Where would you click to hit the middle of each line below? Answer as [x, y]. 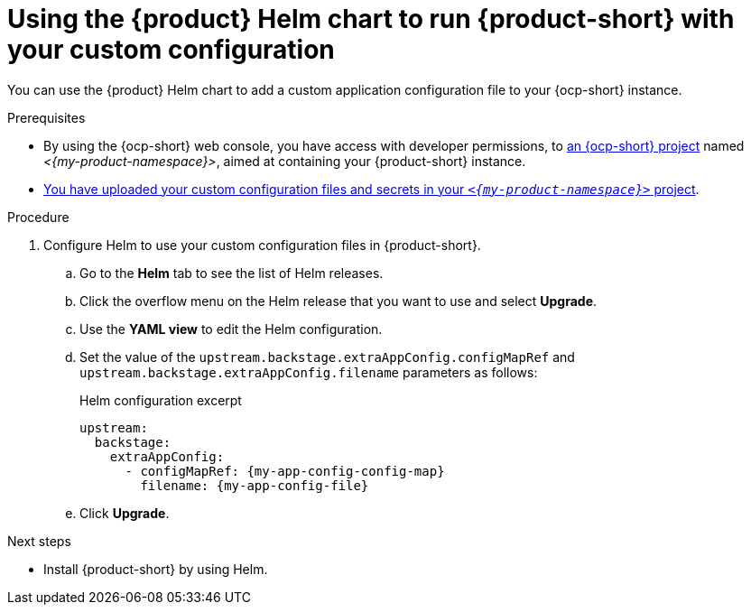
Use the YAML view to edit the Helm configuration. [231, 329]
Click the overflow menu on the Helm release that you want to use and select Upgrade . [338, 301]
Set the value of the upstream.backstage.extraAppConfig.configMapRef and [327, 357]
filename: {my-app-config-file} [255, 485]
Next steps [39, 541]
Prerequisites [46, 117]
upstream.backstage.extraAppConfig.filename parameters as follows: [309, 372]
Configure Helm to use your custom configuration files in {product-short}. [262, 245]
